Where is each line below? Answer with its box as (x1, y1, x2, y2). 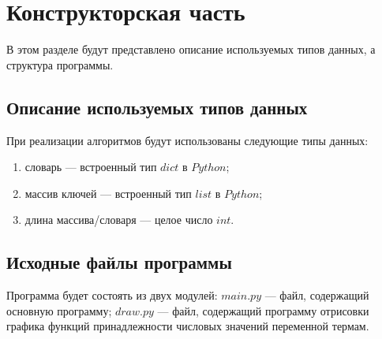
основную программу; (6, 302, 112, 319)
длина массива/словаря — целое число (24, 211, 213, 228)
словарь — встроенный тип (24, 158, 157, 175)
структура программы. (6, 56, 114, 73)
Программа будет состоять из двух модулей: (6, 287, 218, 304)
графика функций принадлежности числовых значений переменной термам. (6, 318, 369, 334)
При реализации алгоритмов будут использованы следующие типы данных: (6, 132, 369, 148)
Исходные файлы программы (6, 250, 232, 274)
